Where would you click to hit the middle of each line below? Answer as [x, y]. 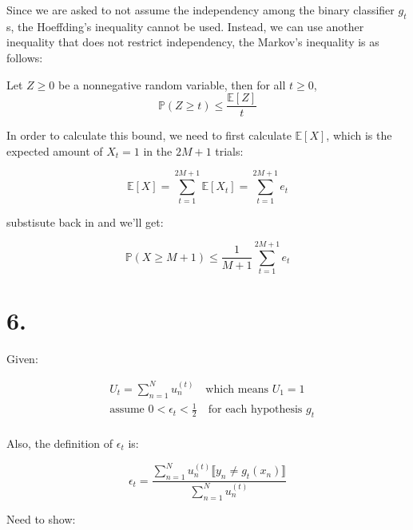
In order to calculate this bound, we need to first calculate [149, 135]
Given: [22, 359]
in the [158, 150]
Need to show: [41, 518]
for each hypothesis [255, 410]
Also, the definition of [60, 443]
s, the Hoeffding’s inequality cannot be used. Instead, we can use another [185, 26]
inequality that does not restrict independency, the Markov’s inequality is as [193, 42]
